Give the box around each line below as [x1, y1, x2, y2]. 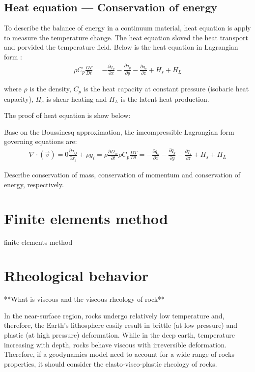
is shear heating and [46, 93, 107, 104]
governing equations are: [4, 136, 77, 146]
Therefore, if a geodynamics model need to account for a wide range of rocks [4, 349, 234, 359]
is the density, [29, 84, 71, 94]
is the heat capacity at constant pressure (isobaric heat [84, 84, 249, 94]
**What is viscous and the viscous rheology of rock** [4, 294, 165, 304]
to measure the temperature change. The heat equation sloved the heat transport [4, 32, 249, 42]
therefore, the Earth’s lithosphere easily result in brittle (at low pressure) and [4, 320, 238, 330]
